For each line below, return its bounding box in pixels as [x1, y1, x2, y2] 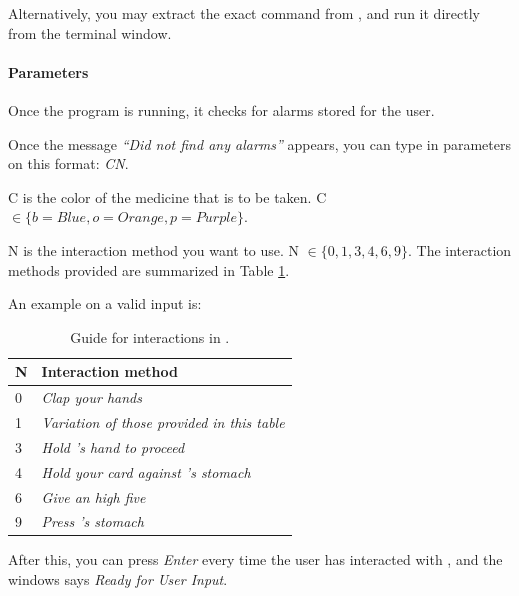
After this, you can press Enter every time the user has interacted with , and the [8, 549, 503, 570]
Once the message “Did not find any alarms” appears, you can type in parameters [8, 133, 511, 154]
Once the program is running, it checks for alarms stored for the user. [8, 99, 435, 120]
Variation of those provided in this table [41, 412, 285, 433]
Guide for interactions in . [70, 326, 230, 347]
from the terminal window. [8, 22, 172, 43]
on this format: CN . [8, 153, 129, 174]
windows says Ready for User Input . [8, 569, 228, 590]
